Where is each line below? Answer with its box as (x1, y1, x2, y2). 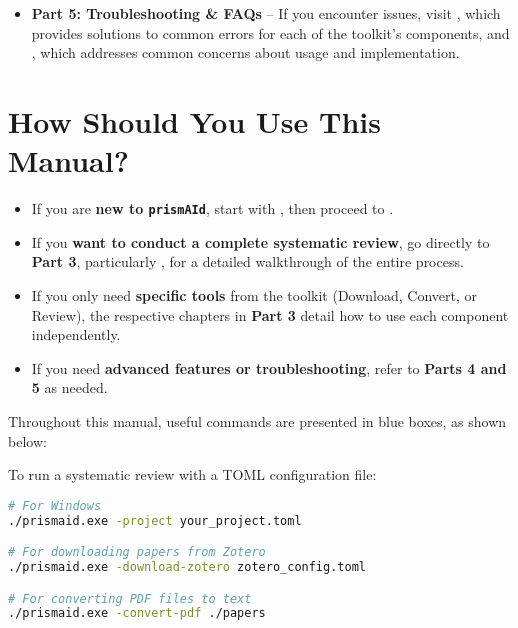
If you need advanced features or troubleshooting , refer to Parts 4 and (31, 357, 507, 378)
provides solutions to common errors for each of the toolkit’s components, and (31, 22, 510, 43)
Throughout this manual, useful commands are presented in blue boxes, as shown (8, 410, 507, 431)
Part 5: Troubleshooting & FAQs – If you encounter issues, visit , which (31, 3, 501, 23)
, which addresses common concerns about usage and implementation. (31, 42, 460, 63)
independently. (31, 324, 121, 345)
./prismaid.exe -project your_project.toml (8, 513, 302, 528)
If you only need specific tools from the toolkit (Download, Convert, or (31, 284, 478, 305)
